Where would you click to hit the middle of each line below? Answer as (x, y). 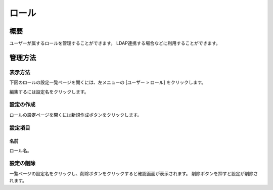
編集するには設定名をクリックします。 (49, 91)
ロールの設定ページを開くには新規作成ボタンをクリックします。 (76, 115)
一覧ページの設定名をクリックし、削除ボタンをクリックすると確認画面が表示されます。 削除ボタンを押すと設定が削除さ (134, 173)
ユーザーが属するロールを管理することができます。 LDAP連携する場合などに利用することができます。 (115, 43)
